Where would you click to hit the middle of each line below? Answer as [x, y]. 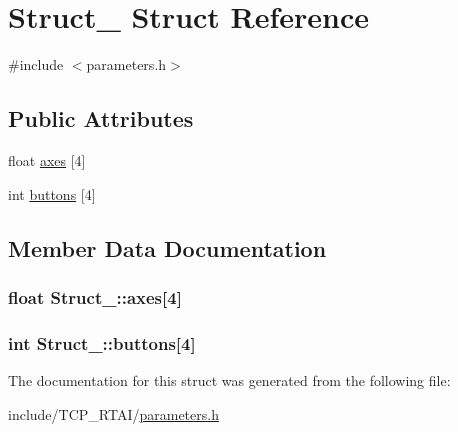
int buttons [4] [52, 193]
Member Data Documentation [167, 247]
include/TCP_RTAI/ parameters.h [113, 413]
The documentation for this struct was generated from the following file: [229, 379]
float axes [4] [47, 159]
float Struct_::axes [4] [95, 296]
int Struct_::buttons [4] [102, 342]
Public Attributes [101, 118]
